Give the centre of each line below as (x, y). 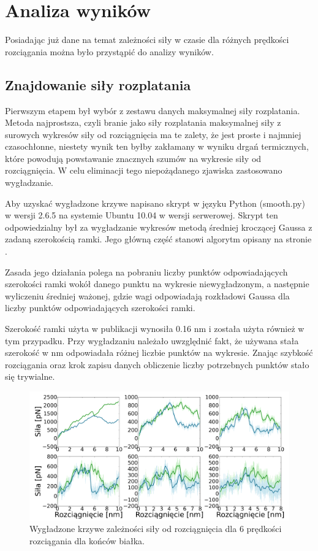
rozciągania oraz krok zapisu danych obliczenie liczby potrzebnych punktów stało (157, 364)
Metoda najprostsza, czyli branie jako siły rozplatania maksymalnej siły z (143, 122)
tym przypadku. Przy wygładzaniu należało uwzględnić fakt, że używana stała (152, 340)
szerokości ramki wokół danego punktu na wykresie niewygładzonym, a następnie (157, 284)
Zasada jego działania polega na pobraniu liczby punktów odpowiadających (146, 272)
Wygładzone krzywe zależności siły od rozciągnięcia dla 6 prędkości (156, 529)
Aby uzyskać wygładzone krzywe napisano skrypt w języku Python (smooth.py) (155, 203)
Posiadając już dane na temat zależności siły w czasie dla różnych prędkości (147, 40)
